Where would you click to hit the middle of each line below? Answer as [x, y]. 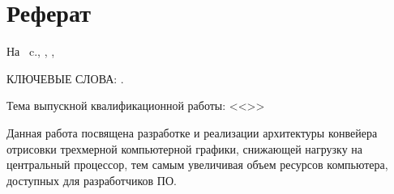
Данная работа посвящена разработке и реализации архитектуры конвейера [192, 132]
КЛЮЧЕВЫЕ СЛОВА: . [65, 78]
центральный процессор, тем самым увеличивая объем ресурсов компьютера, [197, 164]
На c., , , [31, 51]
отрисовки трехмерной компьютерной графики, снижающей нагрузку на [185, 148]
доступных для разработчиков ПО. [92, 180]
